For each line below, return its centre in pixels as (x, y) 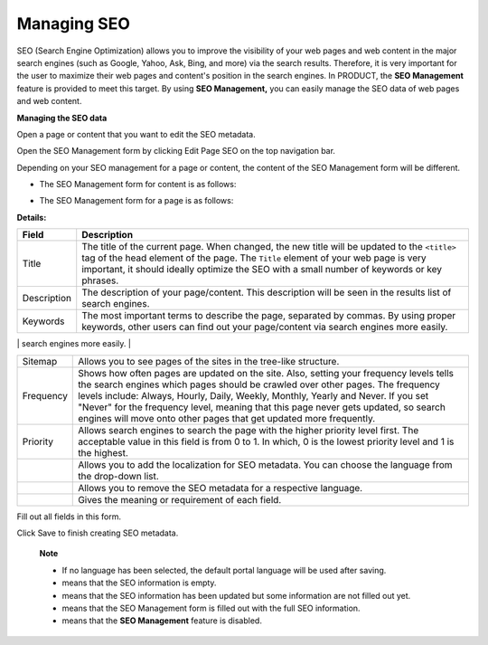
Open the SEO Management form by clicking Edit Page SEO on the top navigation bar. (176, 151)
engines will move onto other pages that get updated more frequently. (227, 418)
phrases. (100, 280)
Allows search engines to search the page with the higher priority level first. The (249, 430)
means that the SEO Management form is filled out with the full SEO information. (211, 608)
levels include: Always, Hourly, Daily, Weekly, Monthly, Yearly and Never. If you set (253, 395)
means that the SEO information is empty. (139, 583)
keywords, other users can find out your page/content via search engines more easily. (265, 327)
